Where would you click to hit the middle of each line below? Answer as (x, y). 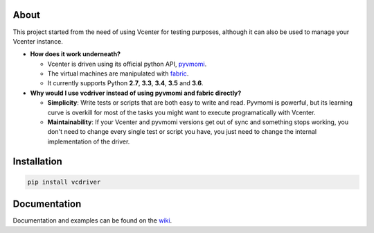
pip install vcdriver (64, 182)
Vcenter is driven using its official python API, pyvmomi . (127, 64)
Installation (37, 161)
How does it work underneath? (75, 54)
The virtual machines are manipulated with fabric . (118, 74)
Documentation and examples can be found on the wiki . (92, 221)
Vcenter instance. (38, 41)
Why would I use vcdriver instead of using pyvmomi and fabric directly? (136, 93)
